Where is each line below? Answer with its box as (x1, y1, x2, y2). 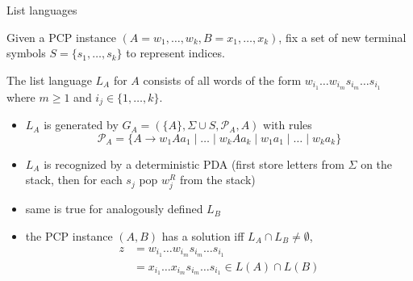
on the (361, 155, 393, 172)
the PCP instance (25, 228, 113, 245)
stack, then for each (25, 171, 123, 188)
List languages (6, 2, 77, 18)
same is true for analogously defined (25, 200, 203, 217)
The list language (6, 71, 92, 88)
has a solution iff (161, 228, 244, 245)
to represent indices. (126, 44, 225, 61)
